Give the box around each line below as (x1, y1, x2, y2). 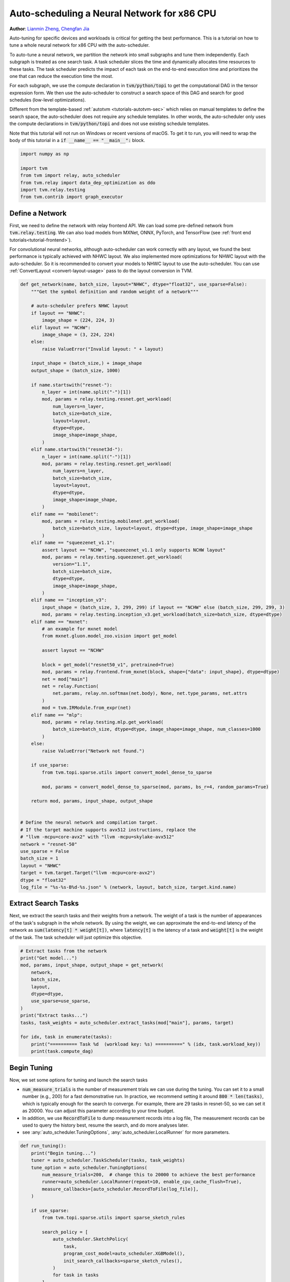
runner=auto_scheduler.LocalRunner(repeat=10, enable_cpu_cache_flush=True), (42, 1179, 242, 1185)
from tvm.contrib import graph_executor (20, 194, 123, 200)
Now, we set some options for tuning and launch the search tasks (9, 1077, 148, 1083)
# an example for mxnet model (42, 626, 118, 632)
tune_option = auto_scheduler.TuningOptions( (31, 1165, 148, 1170)
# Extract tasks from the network (20, 948, 107, 954)
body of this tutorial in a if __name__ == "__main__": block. (9, 137, 146, 144)
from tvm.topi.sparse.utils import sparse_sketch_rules (42, 1215, 185, 1220)
